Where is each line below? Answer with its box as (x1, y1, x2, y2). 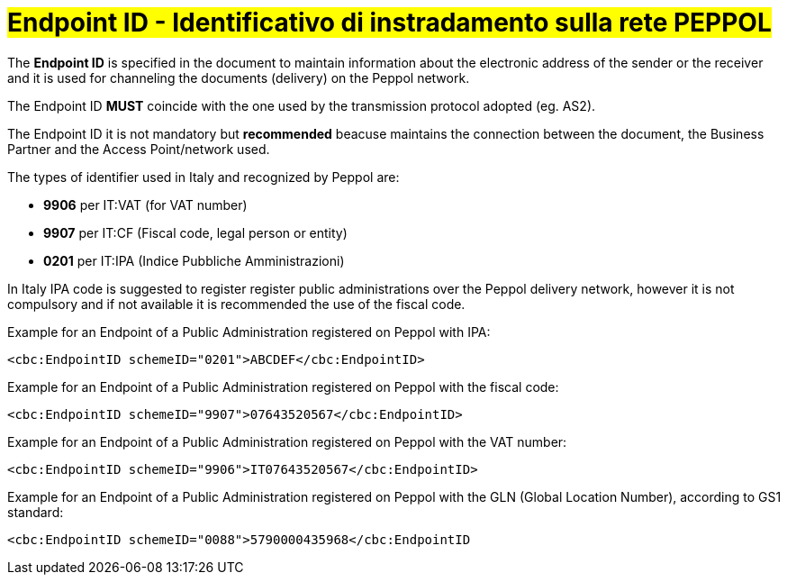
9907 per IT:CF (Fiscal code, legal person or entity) (43, 224, 348, 241)
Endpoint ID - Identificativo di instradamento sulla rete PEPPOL (7, 7, 772, 38)
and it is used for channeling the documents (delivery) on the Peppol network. (7, 69, 470, 86)
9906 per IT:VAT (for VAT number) (43, 196, 248, 213)
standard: (7, 504, 64, 520)
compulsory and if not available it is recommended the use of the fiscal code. (7, 296, 466, 312)
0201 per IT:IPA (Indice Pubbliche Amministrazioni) (43, 252, 345, 268)
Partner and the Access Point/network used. (7, 141, 270, 157)
